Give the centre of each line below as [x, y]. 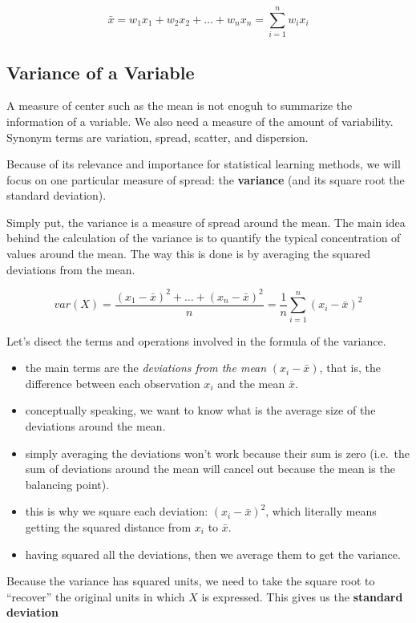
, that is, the [350, 368]
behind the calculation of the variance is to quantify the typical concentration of [204, 238]
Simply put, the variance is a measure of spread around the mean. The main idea [206, 222]
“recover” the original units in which [96, 596]
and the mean [251, 383]
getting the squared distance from [108, 526]
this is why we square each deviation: [117, 511]
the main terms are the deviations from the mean [146, 368]
